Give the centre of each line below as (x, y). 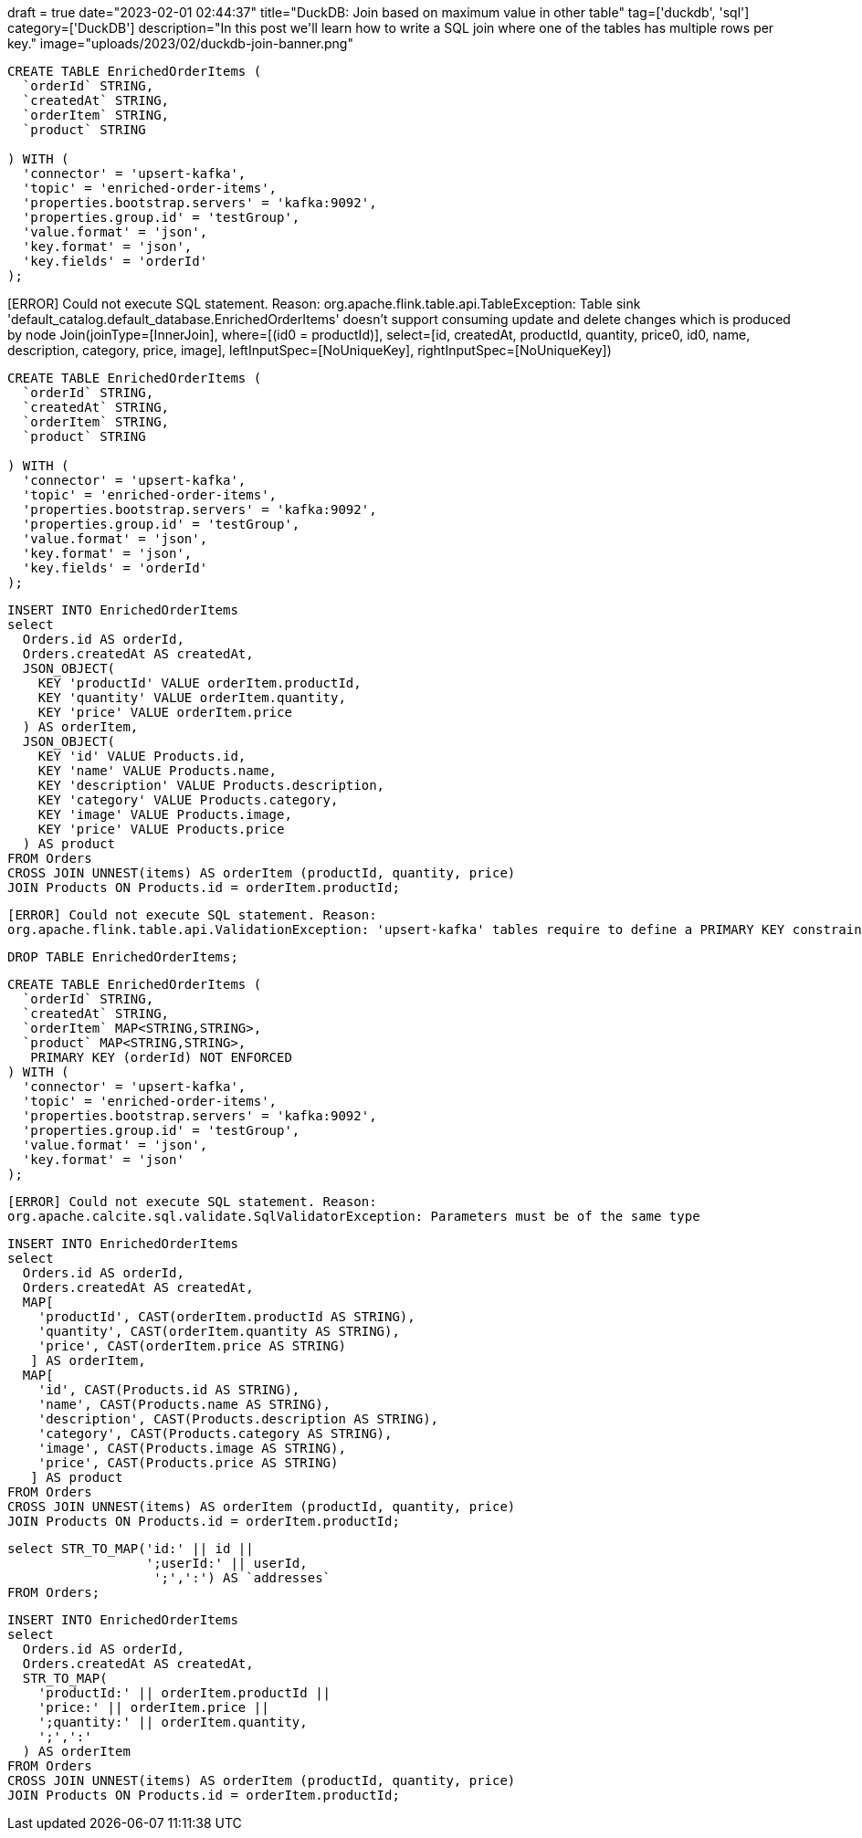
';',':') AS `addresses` (242, 1578)
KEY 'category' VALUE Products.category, (188, 800)
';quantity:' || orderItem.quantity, (173, 1722)
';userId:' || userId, (226, 1563)
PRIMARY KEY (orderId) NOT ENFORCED (161, 1057)
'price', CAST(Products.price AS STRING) (188, 1463)
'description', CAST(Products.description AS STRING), (238, 1419)
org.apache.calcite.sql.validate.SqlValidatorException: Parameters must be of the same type (354, 1216)
